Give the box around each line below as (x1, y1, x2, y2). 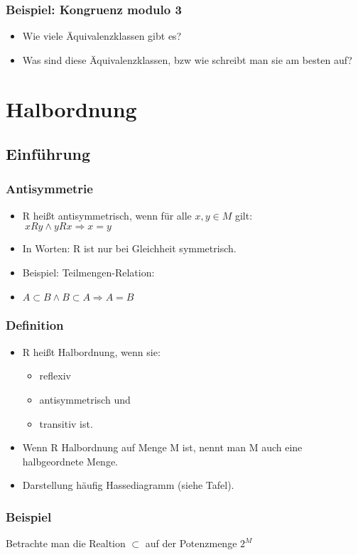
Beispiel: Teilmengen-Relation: (22, 264, 155, 279)
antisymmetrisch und (39, 392, 131, 406)
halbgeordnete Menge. (22, 453, 119, 468)
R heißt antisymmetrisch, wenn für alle (22, 208, 192, 222)
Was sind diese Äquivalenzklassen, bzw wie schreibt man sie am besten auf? (22, 52, 352, 67)
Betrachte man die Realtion (6, 536, 126, 551)
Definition (6, 316, 64, 334)
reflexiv (39, 368, 71, 383)
